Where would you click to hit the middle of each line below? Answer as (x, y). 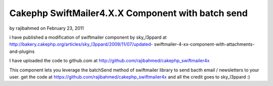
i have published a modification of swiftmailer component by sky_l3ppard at (88, 37)
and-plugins (22, 51)
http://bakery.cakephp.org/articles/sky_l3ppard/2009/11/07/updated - (81, 44)
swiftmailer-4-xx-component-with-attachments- (204, 44)
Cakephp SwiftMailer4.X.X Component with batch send (128, 13)
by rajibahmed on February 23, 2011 (47, 28)
